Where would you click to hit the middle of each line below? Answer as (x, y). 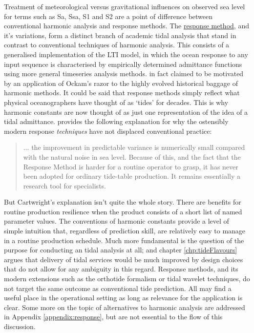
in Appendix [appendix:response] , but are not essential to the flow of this (113, 317)
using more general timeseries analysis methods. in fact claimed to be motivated (124, 73)
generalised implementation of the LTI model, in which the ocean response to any (126, 54)
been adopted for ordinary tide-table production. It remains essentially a (132, 176)
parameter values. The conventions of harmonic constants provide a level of (116, 221)
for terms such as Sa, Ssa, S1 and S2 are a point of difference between (108, 16)
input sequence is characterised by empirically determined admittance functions (123, 64)
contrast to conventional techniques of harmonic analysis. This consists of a (117, 45)
